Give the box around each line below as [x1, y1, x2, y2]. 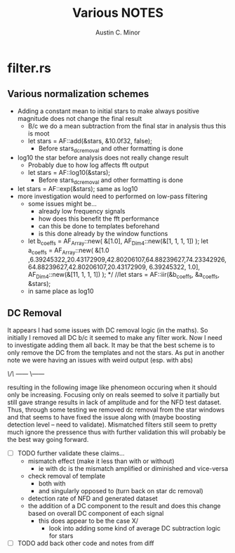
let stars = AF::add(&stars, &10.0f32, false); [27, 136, 152, 145]
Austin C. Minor [95, 28, 140, 37]
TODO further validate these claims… [17, 448, 125, 457]
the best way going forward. [7, 435, 89, 443]
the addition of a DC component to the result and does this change [27, 501, 221, 510]
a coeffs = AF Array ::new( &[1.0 [27, 246, 110, 256]
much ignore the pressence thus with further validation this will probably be [7, 427, 226, 436]
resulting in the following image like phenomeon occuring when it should [7, 383, 217, 391]
